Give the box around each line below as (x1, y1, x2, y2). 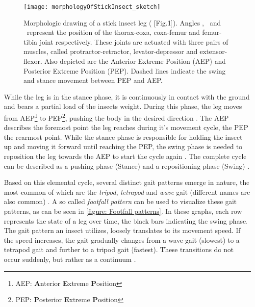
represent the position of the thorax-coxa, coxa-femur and (26, 27, 200, 37)
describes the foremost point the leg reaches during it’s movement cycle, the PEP (4, 122, 249, 132)
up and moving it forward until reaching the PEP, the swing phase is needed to (4, 141, 242, 152)
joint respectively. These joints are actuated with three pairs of (39, 36, 229, 47)
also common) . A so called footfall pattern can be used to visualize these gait (4, 196, 237, 206)
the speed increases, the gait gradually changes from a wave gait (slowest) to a (4, 234, 240, 245)
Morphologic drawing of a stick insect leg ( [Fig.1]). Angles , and (24, 17, 221, 27)
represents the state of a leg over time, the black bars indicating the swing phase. (4, 215, 248, 226)
